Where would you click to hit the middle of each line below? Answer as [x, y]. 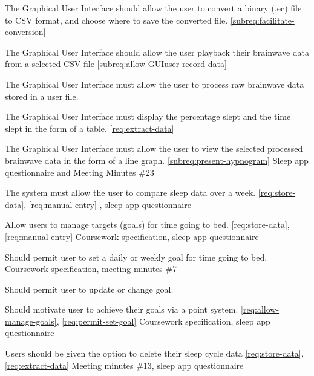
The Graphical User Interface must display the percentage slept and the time [148, 116]
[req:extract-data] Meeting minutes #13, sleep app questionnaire [124, 365]
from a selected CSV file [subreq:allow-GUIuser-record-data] [116, 64]
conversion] [25, 32]
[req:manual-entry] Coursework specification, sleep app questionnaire [132, 236]
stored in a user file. [42, 96]
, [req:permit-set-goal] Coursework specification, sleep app [163, 321]
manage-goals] [31, 321]
